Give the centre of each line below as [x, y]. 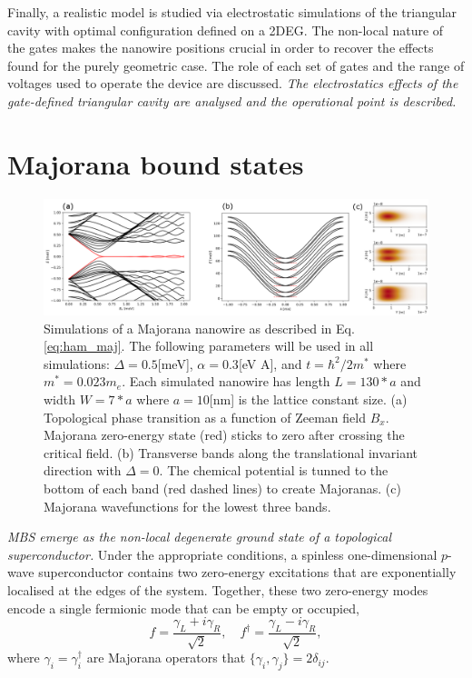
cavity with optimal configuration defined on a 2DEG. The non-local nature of [226, 30]
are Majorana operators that [166, 658]
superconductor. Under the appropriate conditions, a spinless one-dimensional [222, 554]
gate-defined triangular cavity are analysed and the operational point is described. [232, 100]
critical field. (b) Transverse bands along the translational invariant [231, 452]
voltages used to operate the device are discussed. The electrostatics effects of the [233, 83]
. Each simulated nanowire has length [226, 381]
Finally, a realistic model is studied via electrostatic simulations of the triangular [232, 12]
